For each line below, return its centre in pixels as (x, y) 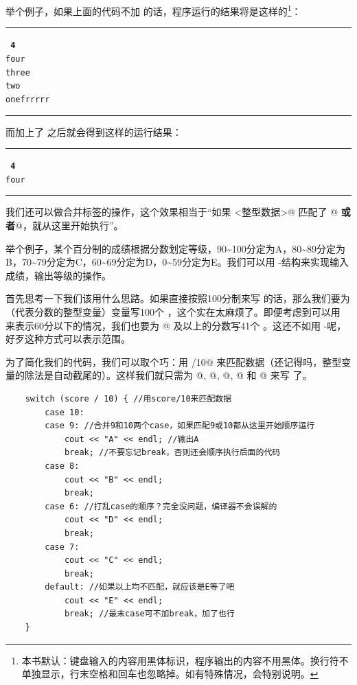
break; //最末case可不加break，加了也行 (149, 614)
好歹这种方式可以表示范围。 (68, 339)
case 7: (62, 547)
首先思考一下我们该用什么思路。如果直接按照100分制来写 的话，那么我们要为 (178, 298)
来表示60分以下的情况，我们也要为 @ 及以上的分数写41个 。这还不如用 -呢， (176, 325)
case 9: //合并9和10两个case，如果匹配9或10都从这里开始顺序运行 (180, 426)
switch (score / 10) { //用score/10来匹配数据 (128, 398)
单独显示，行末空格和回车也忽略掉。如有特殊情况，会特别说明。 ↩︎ (170, 674)
